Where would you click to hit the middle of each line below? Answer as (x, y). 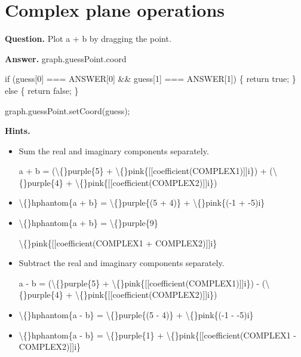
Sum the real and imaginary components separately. (114, 150)
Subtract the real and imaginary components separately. (122, 263)
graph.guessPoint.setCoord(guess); (67, 110)
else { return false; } (42, 90)
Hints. (18, 131)
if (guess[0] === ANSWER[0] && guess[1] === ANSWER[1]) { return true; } (150, 79)
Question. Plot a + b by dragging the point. (88, 39)
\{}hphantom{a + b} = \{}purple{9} (88, 223)
